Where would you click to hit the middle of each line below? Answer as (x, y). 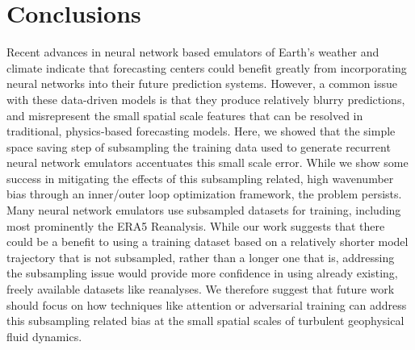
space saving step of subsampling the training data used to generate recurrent (199, 146)
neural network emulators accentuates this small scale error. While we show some (207, 162)
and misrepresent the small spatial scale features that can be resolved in (185, 115)
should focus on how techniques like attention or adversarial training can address (207, 304)
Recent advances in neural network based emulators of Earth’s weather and (193, 52)
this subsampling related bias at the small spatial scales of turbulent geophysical (205, 321)
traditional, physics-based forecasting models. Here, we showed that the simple (201, 131)
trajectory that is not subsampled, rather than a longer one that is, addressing (201, 257)
